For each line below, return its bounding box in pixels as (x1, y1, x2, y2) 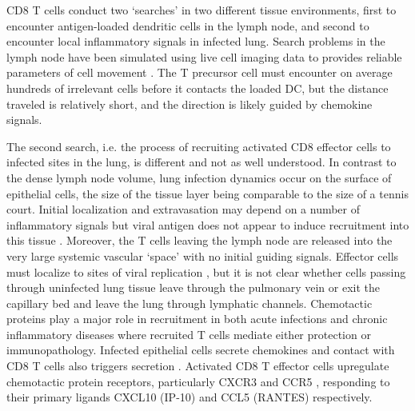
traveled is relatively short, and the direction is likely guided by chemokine (6, 95, 373, 112)
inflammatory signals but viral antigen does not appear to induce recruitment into (6, 216, 409, 233)
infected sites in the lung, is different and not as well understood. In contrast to (6, 154, 397, 170)
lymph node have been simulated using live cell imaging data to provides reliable (6, 48, 402, 65)
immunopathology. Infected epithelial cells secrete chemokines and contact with (6, 341, 395, 358)
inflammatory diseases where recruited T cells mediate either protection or (6, 325, 371, 342)
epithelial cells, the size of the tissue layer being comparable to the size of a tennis (6, 185, 409, 202)
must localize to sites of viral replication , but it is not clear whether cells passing (6, 263, 406, 280)
